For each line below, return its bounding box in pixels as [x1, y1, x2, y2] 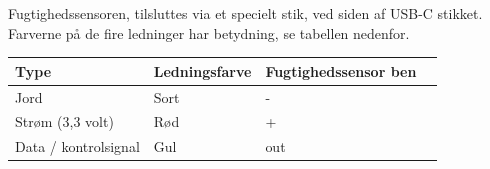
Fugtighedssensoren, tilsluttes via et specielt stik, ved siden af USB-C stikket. [8, 3, 483, 23]
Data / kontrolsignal [15, 136, 140, 157]
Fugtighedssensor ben [265, 60, 417, 81]
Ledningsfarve [153, 60, 252, 81]
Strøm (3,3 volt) [15, 111, 114, 132]
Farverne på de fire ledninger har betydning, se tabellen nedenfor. [8, 22, 410, 43]
